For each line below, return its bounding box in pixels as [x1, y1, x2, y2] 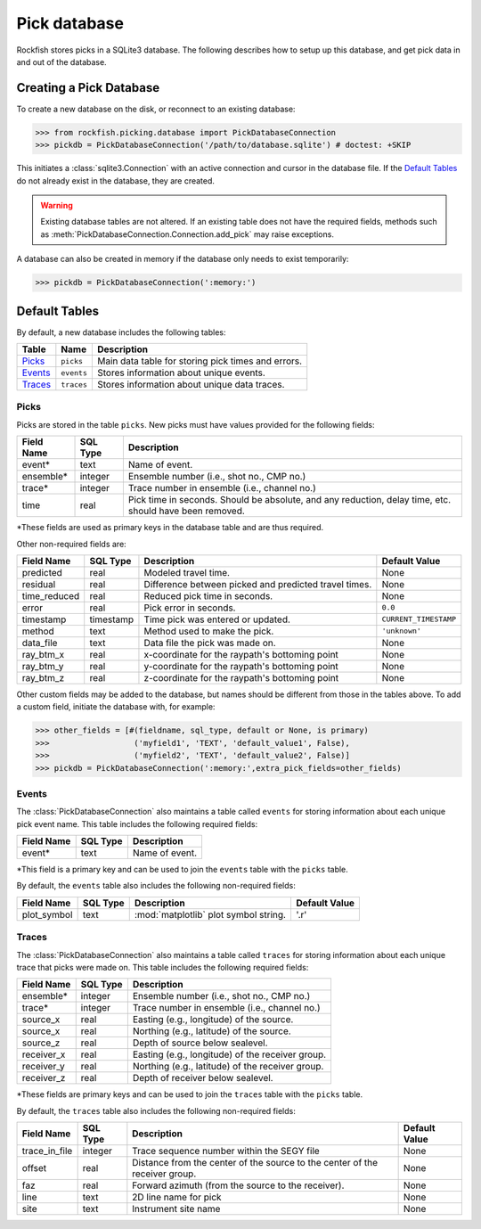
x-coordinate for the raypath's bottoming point [143, 648, 338, 660]
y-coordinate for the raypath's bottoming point [143, 660, 338, 672]
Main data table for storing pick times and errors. [96, 355, 303, 367]
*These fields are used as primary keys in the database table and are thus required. [16, 522, 324, 533]
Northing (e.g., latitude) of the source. [132, 1025, 291, 1037]
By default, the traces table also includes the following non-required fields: [16, 1105, 296, 1116]
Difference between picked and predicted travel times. [143, 578, 372, 590]
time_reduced [21, 589, 80, 602]
